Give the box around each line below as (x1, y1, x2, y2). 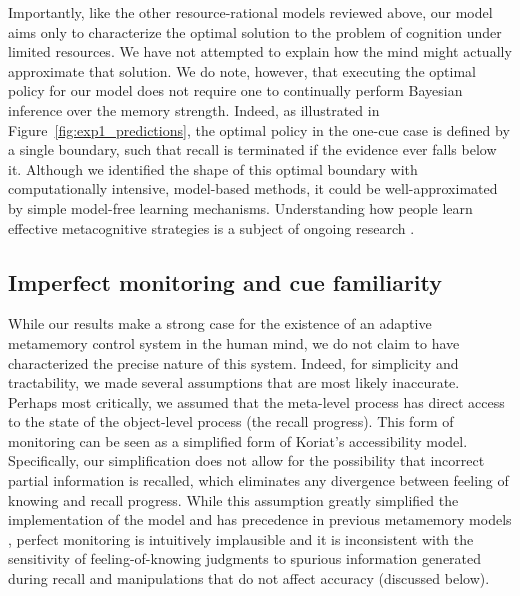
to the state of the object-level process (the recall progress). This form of (8, 411, 454, 432)
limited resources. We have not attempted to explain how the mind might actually (8, 41, 512, 62)
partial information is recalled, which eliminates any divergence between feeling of (8, 470, 509, 491)
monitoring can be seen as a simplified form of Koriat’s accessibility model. (8, 430, 468, 451)
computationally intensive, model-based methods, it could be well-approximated (8, 178, 498, 199)
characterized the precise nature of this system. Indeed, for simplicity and (8, 352, 459, 373)
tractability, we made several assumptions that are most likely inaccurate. (8, 372, 460, 393)
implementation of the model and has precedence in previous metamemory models (8, 509, 512, 530)
